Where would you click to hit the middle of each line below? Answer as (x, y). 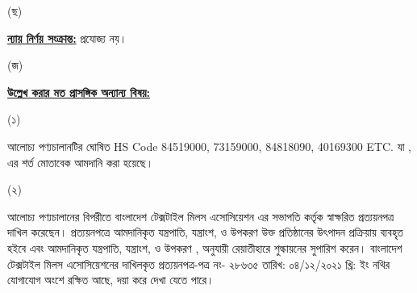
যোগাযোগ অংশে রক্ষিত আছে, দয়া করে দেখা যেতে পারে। (111, 280)
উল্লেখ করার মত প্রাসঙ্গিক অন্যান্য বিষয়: (79, 92)
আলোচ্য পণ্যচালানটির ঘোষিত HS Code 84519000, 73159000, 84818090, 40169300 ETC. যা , (209, 146)
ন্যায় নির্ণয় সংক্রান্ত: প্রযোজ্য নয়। (67, 38)
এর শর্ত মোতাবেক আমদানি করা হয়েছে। (81, 162)
